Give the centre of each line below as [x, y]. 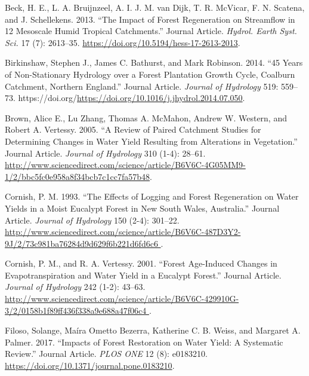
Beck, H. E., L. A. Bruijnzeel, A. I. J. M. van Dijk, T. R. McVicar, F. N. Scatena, [155, 7]
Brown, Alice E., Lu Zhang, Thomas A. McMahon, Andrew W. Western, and [146, 117]
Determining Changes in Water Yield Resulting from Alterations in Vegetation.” [151, 141]
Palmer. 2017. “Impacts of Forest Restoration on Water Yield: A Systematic [144, 342]
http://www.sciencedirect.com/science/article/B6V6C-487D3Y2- [123, 232]
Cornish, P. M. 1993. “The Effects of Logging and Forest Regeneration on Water [152, 196]
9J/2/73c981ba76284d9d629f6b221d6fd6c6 [81, 243]
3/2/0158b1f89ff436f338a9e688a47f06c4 [76, 310]
